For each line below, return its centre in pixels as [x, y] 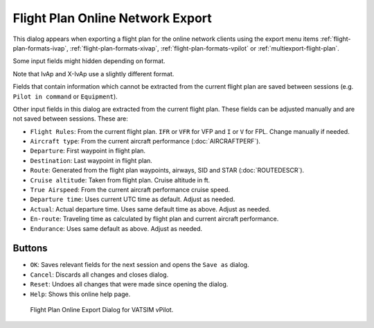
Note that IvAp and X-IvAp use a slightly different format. [93, 74]
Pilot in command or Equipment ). [65, 96]
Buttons [30, 249]
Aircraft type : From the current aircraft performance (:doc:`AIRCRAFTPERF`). [145, 141]
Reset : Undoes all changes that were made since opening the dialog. [129, 284]
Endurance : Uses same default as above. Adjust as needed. [116, 228]
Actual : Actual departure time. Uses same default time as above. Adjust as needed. [151, 209]
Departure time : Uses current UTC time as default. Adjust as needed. [133, 199]
